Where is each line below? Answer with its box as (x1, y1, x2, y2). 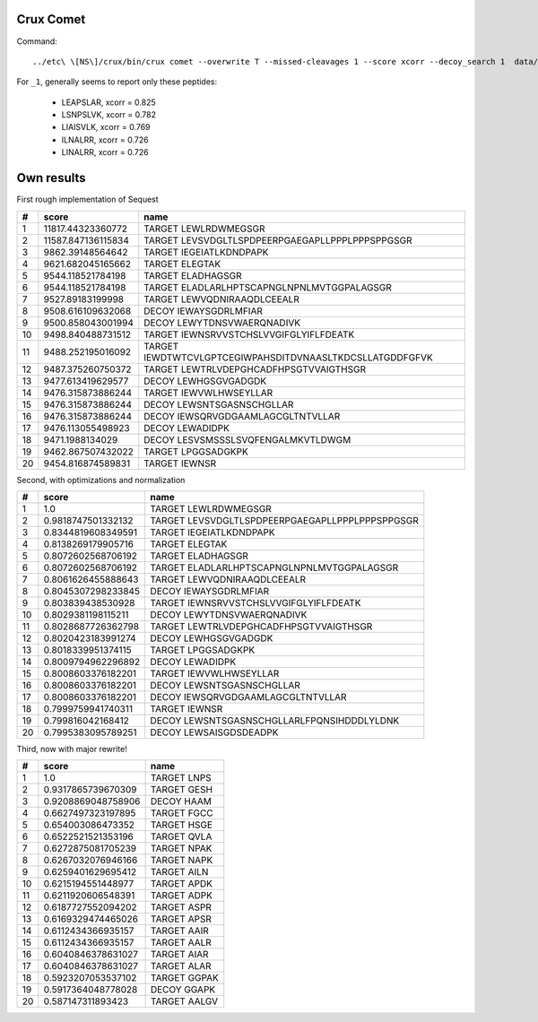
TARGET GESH (150, 784, 213, 796)
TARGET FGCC (150, 807, 214, 819)
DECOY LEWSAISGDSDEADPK (150, 726, 279, 739)
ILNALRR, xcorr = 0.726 (61, 134, 149, 145)
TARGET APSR (150, 913, 213, 925)
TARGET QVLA (150, 830, 213, 843)
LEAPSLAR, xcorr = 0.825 (61, 97, 156, 108)
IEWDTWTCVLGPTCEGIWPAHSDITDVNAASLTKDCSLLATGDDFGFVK (143, 351, 434, 363)
